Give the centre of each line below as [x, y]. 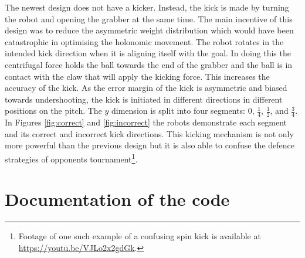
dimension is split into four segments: [178, 111]
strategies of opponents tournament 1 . [71, 158]
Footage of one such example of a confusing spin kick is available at [140, 236]
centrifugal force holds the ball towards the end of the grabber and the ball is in [149, 64]
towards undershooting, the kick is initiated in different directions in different [144, 99]
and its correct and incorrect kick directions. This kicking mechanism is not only [149, 133]
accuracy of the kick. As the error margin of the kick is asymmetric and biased [146, 88]
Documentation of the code [117, 199]
